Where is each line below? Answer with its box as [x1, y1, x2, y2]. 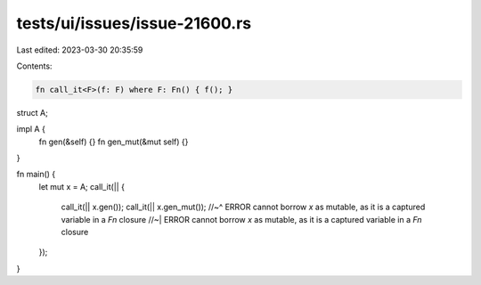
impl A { [16, 124, 46, 134]
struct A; [16, 107, 48, 118]
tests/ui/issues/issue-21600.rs [16, 13, 252, 33]
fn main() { [16, 169, 56, 180]
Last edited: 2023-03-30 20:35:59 [16, 45, 143, 55]
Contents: [16, 61, 53, 71]
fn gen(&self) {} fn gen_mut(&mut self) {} [38, 136, 189, 147]
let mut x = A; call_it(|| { [38, 181, 125, 191]
